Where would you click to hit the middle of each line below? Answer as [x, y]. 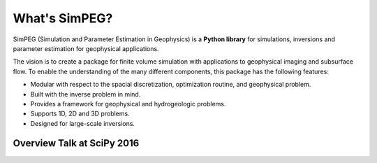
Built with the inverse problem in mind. [86, 94]
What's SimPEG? [63, 18]
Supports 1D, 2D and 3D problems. [80, 114]
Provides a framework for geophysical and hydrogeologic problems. [128, 104]
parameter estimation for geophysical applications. [86, 48]
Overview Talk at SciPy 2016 [76, 143]
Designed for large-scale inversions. [83, 123]
